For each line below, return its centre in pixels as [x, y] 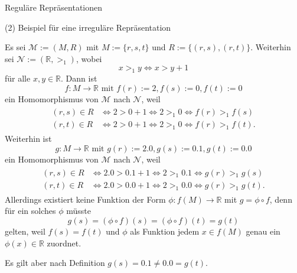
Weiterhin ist [28, 139]
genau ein [263, 231]
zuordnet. [64, 243]
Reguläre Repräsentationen [54, 7]
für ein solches [30, 211]
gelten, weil [25, 231]
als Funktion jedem [165, 231]
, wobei [89, 58]
